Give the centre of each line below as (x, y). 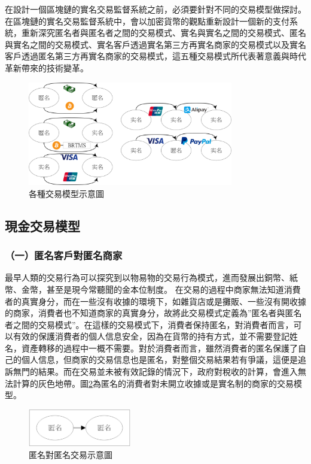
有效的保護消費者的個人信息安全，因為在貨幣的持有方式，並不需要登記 (151, 336)
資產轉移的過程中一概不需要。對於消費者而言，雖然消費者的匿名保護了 (159, 348)
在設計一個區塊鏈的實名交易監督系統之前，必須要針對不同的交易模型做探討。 (155, 9)
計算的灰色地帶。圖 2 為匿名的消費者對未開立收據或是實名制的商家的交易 (153, 383)
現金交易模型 (42, 225)
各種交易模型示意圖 (66, 193)
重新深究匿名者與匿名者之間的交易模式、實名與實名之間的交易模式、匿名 (164, 33)
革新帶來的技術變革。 (47, 67)
